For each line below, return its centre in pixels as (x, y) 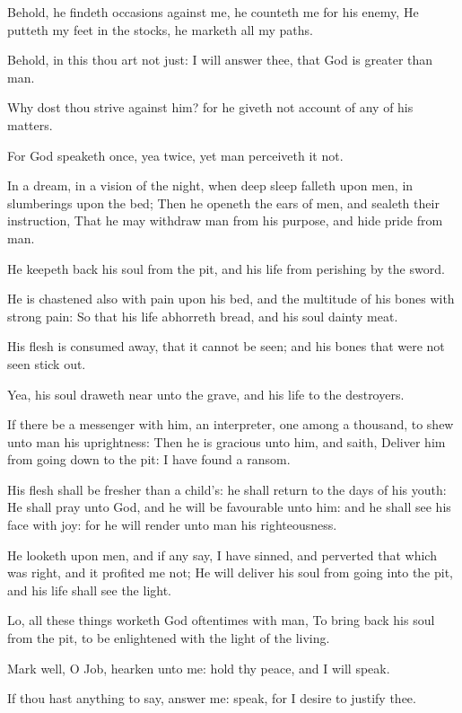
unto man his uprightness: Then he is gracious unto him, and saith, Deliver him (227, 441)
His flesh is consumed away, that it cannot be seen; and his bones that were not (226, 346)
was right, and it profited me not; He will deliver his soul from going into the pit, (231, 572)
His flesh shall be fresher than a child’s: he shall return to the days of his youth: (227, 489)
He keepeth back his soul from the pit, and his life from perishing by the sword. (226, 268)
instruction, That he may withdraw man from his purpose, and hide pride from (225, 220)
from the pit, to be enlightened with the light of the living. (169, 638)
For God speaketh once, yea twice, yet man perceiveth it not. (175, 155)
